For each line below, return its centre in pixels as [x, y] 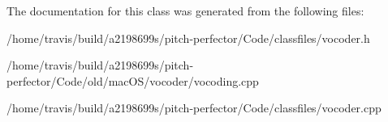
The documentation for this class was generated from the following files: [185, 11]
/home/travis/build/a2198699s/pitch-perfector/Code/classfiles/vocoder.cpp [194, 108]
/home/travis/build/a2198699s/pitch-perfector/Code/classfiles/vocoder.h [188, 38]
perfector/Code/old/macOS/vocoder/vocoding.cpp [133, 80]
